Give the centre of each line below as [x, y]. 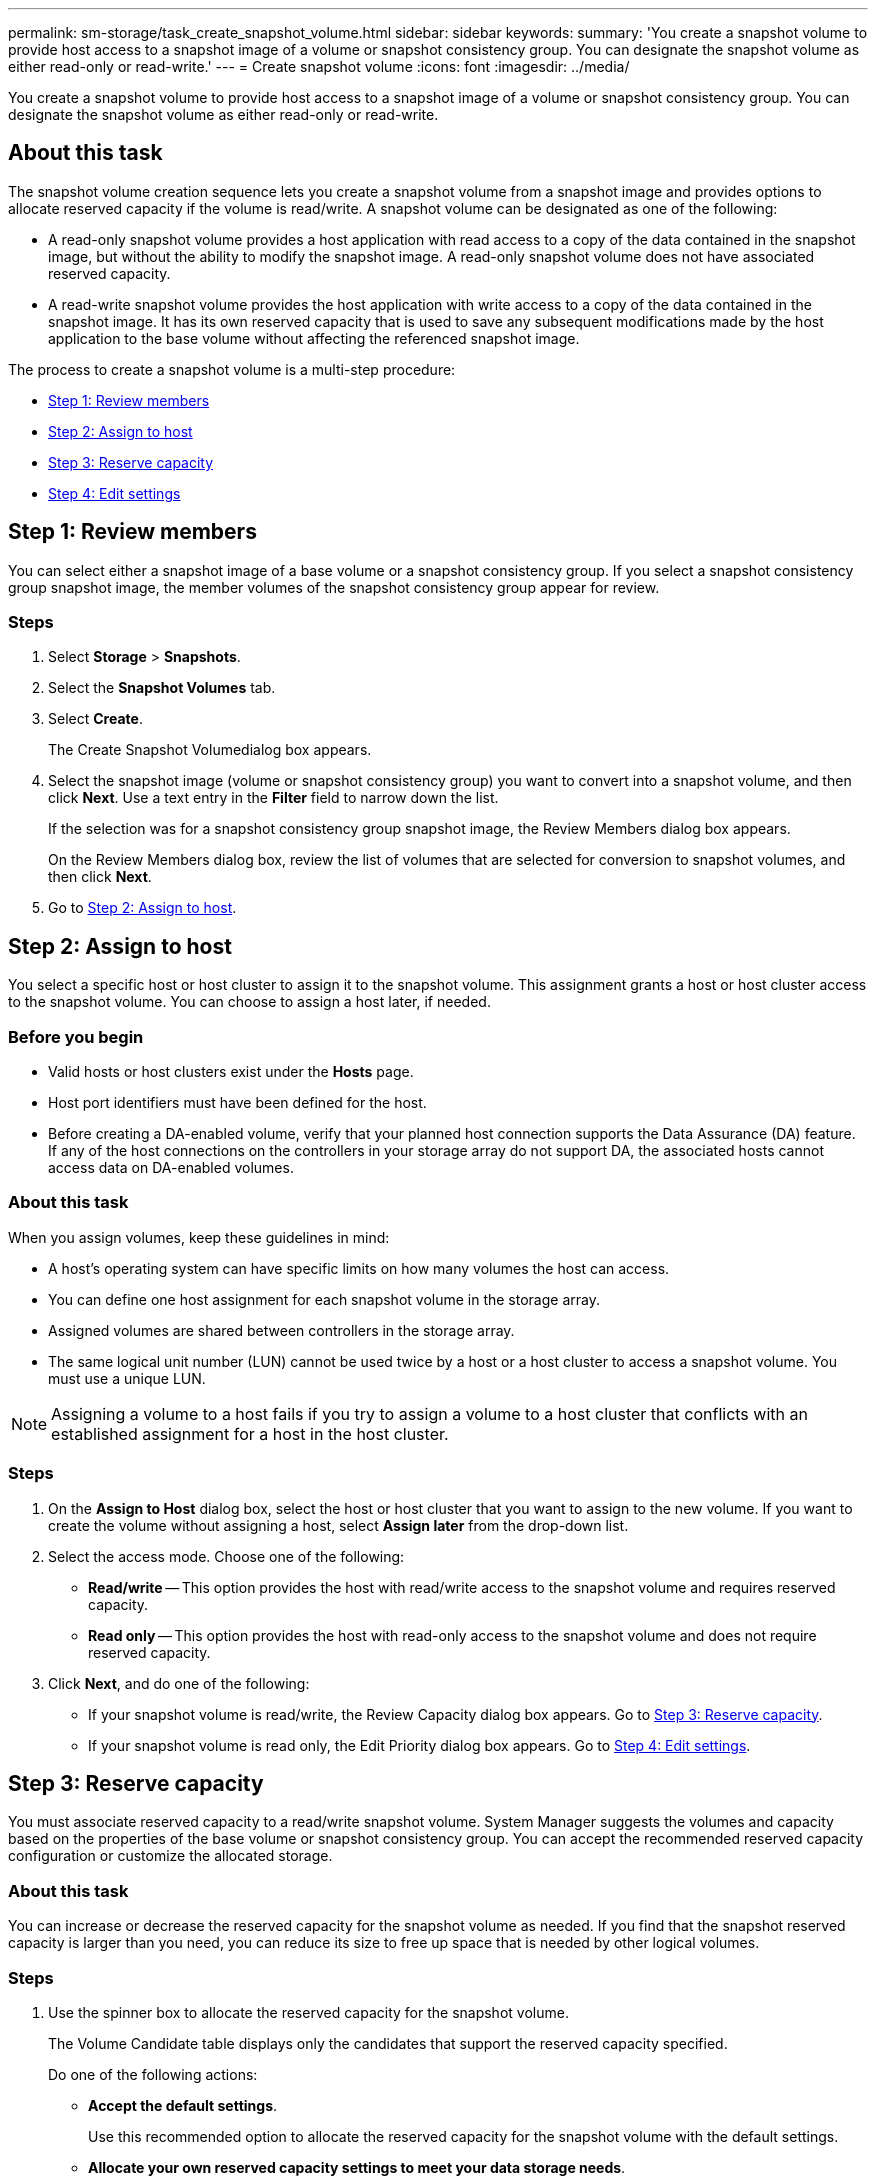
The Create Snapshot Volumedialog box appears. [210, 750]
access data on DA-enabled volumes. [171, 1168]
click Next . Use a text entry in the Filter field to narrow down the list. [273, 798]
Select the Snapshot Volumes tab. [162, 688]
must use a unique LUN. [127, 1378]
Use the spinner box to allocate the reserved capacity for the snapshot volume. [308, 2012]
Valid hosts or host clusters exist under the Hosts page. [231, 1072]
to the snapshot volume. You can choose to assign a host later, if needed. [249, 1002]
